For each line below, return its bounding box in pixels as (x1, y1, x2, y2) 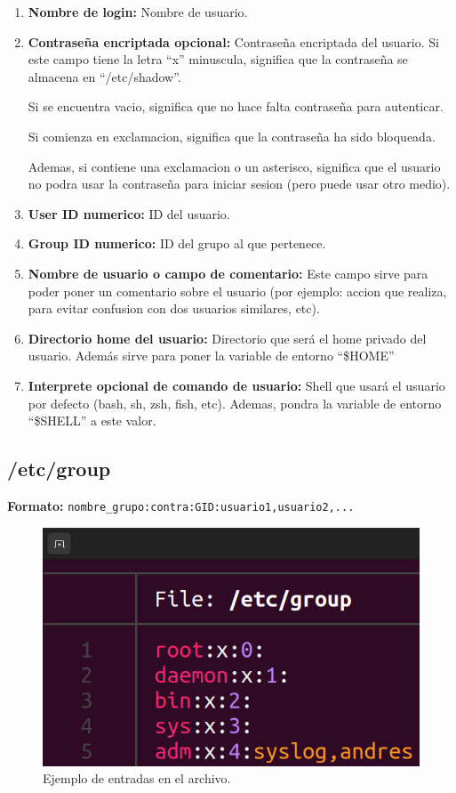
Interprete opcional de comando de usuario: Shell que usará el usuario (28, 376, 445, 394)
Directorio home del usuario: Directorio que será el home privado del (28, 328, 427, 347)
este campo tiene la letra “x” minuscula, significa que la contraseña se (28, 50, 408, 69)
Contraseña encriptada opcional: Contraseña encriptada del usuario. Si (28, 32, 439, 51)
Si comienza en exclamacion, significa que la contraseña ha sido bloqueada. (28, 126, 436, 145)
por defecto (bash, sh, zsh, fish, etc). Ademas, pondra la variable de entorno (28, 393, 442, 412)
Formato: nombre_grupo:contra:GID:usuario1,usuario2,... (7, 496, 355, 514)
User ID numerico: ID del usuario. (28, 204, 230, 223)
